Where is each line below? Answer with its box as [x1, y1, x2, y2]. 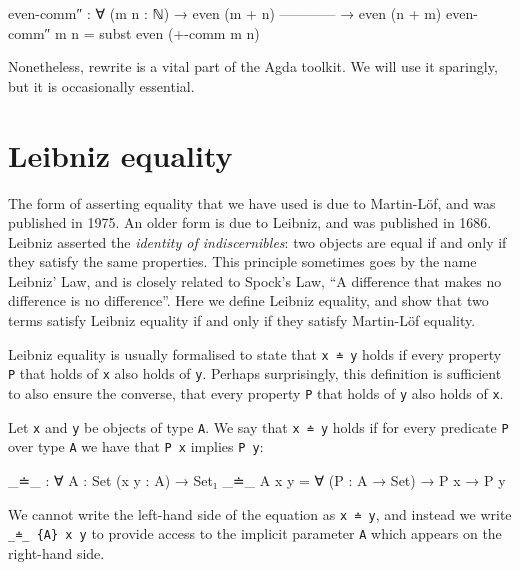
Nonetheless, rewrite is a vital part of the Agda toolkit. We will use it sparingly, [8, 56, 498, 77]
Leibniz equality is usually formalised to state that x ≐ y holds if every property [8, 343, 502, 364]
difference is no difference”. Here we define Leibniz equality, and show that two [8, 290, 489, 311]
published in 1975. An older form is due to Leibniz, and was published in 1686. [8, 212, 492, 233]
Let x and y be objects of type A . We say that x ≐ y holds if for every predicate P [8, 416, 509, 437]
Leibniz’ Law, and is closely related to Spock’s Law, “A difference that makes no [8, 270, 502, 291]
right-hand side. [8, 542, 105, 563]
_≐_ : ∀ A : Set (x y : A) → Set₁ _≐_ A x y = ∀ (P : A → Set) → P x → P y [8, 469, 506, 490]
